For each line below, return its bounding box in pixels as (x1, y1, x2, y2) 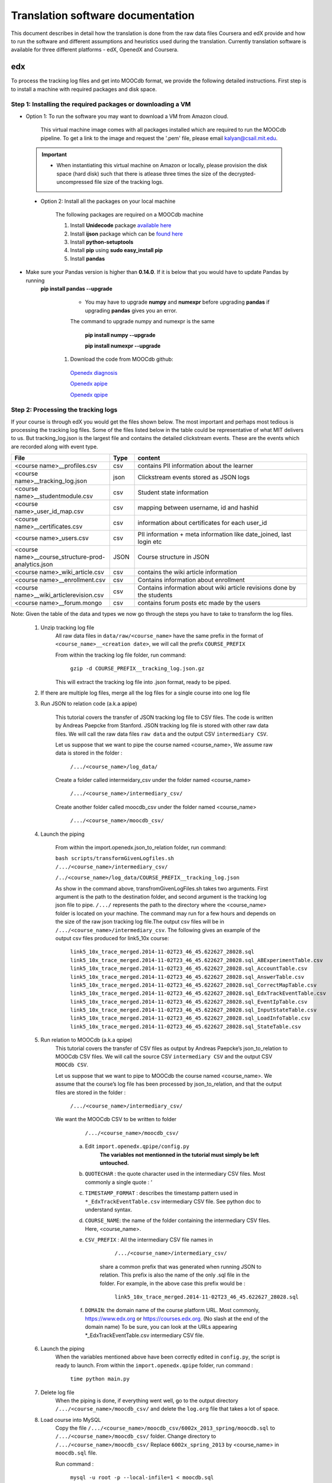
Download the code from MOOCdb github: (70, 356, 174, 363)
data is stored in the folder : (55, 749, 123, 756)
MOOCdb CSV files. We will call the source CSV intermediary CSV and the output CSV (55, 1053, 272, 1060)
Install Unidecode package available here (70, 222, 172, 229)
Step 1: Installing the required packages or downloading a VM (11, 100, 191, 109)
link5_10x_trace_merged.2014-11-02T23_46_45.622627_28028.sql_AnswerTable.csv (70, 973, 305, 980)
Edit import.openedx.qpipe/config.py (85, 1143, 189, 1150)
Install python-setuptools (70, 238, 134, 246)
